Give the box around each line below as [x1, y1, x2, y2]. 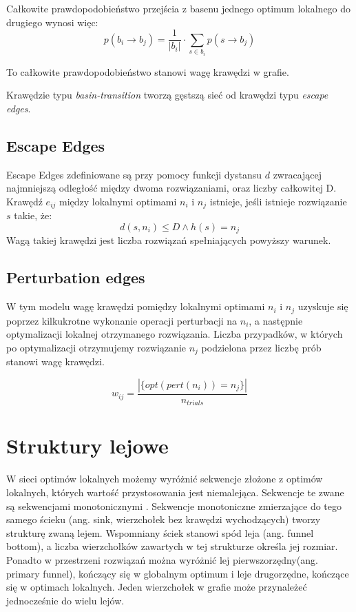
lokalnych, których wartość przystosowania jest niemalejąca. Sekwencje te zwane [6, 484, 344, 499]
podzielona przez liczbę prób [201, 340, 322, 354]
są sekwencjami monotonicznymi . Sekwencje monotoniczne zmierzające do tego [6, 498, 342, 513]
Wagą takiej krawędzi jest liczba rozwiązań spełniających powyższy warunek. [6, 233, 331, 247]
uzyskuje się [297, 299, 348, 314]
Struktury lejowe [6, 431, 169, 460]
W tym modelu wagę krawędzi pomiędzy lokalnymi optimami [6, 299, 265, 314]
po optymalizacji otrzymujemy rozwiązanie [6, 340, 187, 354]
